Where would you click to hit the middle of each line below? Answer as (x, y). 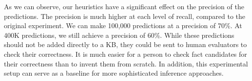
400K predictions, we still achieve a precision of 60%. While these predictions (119, 35)
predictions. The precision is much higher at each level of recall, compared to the (125, 16)
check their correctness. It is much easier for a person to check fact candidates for (126, 54)
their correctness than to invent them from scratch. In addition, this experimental (126, 63)
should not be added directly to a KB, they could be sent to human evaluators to (126, 44)
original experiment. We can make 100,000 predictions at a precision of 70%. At (123, 25)
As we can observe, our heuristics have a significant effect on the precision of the (124, 6)
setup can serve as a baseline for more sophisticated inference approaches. (114, 73)
